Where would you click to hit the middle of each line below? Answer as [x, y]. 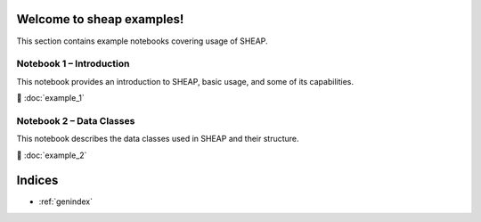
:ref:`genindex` [66, 201]
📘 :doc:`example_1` [50, 98]
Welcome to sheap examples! [100, 19]
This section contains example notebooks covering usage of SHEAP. [142, 41]
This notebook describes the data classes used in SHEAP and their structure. [158, 139]
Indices [37, 181]
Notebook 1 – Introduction [73, 64]
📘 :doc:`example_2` [52, 155]
